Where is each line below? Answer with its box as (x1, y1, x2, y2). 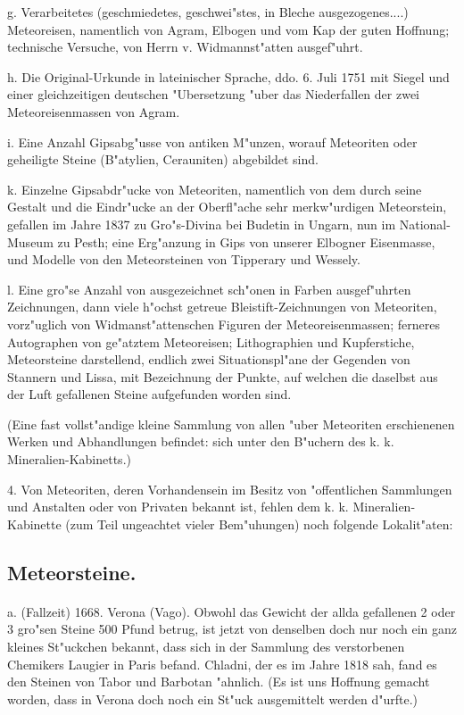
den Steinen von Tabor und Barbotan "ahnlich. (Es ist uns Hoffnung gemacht (7, 672, 430, 691)
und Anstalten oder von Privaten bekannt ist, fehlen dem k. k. (7, 497, 349, 516)
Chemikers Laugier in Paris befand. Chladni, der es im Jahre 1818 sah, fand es (7, 654, 437, 673)
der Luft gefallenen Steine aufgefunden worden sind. (7, 385, 292, 403)
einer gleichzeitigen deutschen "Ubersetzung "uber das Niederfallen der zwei (7, 85, 419, 104)
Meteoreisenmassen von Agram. (7, 102, 180, 121)
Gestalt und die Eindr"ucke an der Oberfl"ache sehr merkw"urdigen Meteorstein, (7, 197, 447, 216)
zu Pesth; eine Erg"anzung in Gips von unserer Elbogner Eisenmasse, (57, 232, 435, 251)
